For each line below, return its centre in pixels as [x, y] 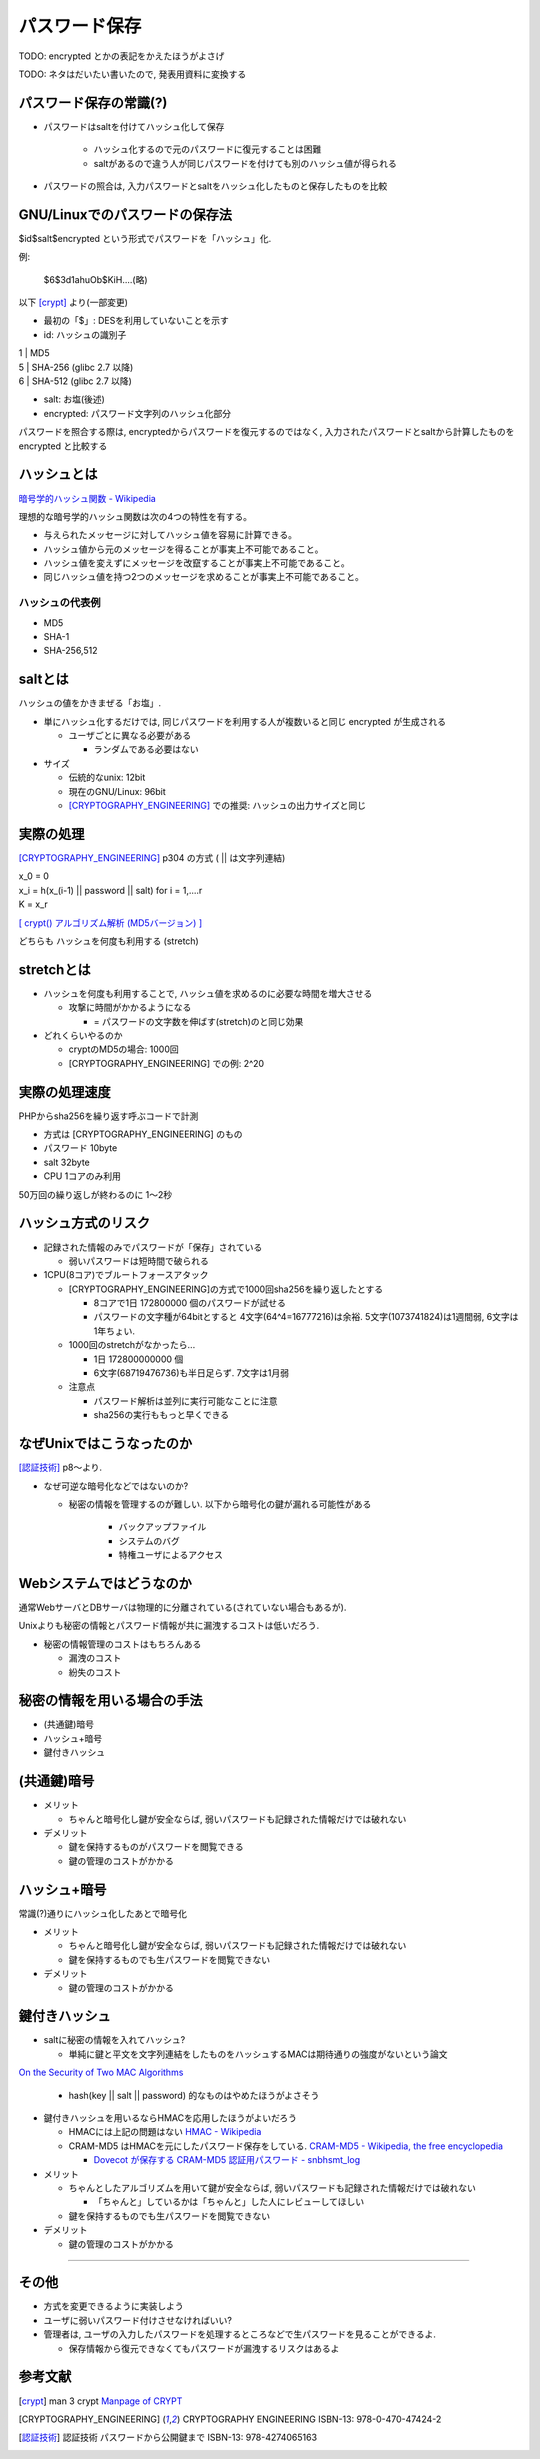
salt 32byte [66, 1162]
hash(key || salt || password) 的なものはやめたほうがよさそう [194, 2095]
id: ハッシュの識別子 [85, 334]
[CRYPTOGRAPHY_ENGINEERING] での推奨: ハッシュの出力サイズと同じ [217, 806]
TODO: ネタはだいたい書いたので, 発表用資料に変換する [132, 74]
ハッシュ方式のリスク [84, 1223]
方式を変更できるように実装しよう [113, 2306]
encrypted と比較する [63, 446]
